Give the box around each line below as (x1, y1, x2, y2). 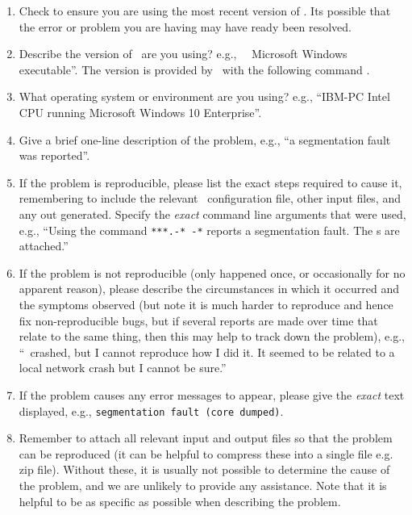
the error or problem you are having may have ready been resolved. (19, 18, 352, 35)
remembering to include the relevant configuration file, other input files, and (19, 190, 401, 207)
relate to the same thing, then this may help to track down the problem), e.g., (19, 328, 405, 345)
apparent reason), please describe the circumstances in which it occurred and (19, 280, 399, 297)
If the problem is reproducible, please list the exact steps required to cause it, (19, 174, 402, 191)
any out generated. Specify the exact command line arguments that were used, (19, 205, 406, 222)
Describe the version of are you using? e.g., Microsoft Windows (19, 45, 347, 62)
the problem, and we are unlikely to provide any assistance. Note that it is (19, 476, 387, 493)
